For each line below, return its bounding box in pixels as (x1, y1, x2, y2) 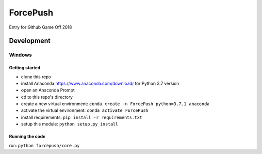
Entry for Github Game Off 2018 (9, 24, 72, 30)
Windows (9, 51, 32, 58)
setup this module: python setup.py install (21, 121, 118, 127)
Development (9, 37, 51, 45)
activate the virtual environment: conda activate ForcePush (21, 108, 148, 113)
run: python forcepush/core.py (9, 142, 80, 148)
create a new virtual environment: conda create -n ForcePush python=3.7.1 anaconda (21, 101, 210, 107)
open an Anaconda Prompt (21, 87, 75, 93)
